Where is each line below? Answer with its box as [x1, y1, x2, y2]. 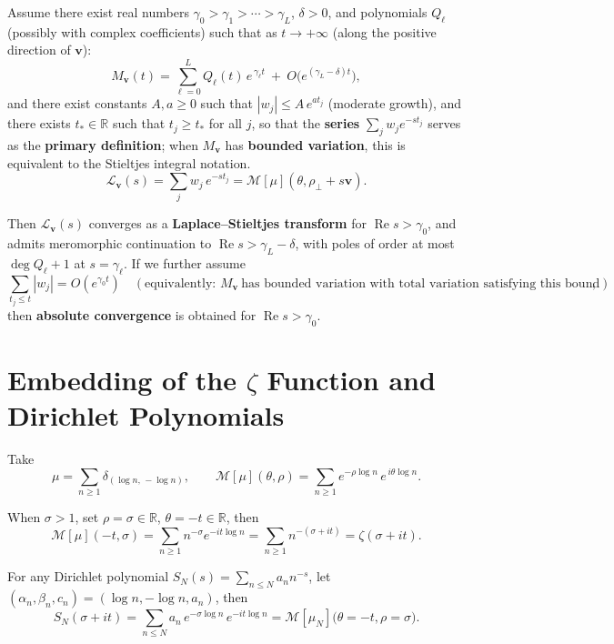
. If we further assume [123, 254, 246, 273]
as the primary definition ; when [7, 135, 198, 154]
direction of [7, 40, 71, 59]
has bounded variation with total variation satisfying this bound [241, 277, 600, 290]
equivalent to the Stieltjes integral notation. [7, 153, 251, 172]
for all [208, 114, 243, 133]
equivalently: [145, 277, 216, 290]
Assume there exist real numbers [7, 3, 189, 21]
